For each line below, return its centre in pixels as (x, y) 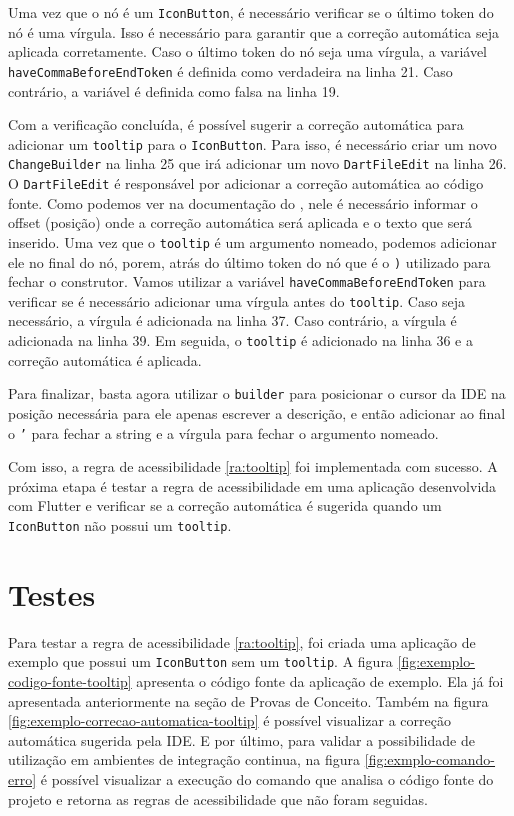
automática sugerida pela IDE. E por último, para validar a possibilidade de (241, 739)
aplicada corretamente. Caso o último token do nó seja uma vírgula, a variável (248, 51)
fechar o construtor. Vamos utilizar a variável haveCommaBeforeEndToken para (247, 281)
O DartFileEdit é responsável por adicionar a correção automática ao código (246, 183)
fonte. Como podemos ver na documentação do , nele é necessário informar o (243, 202)
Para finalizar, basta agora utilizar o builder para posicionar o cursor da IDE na (257, 393)
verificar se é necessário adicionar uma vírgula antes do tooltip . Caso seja (237, 300)
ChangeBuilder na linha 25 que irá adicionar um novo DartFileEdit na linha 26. (257, 163)
